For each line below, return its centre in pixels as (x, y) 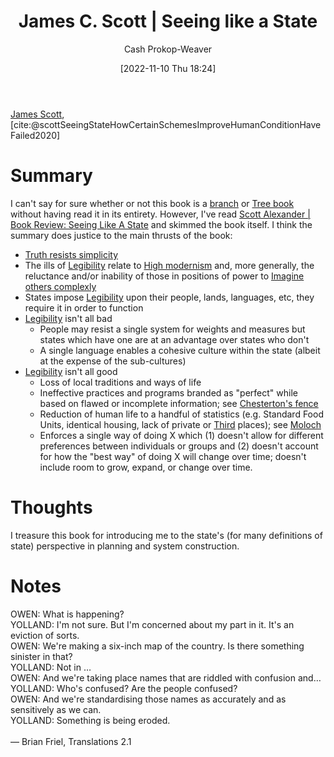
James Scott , (37, 114)
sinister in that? (41, 656)
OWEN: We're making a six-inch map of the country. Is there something (157, 646)
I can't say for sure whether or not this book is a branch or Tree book (152, 203)
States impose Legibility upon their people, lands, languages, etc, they (169, 297)
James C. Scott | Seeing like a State (168, 21)
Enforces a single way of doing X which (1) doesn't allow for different (181, 435)
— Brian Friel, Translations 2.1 (71, 741)
